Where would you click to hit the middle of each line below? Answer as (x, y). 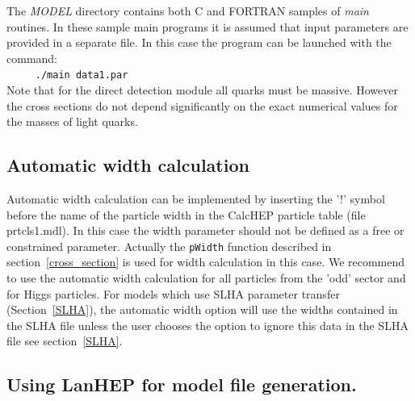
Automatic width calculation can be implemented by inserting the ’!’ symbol (196, 199)
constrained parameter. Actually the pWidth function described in (169, 246)
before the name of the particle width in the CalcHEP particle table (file (186, 214)
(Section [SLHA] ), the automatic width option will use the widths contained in (202, 309)
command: (32, 58)
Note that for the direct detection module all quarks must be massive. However (202, 90)
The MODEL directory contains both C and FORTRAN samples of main (188, 10)
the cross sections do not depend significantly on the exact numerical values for (202, 105)
